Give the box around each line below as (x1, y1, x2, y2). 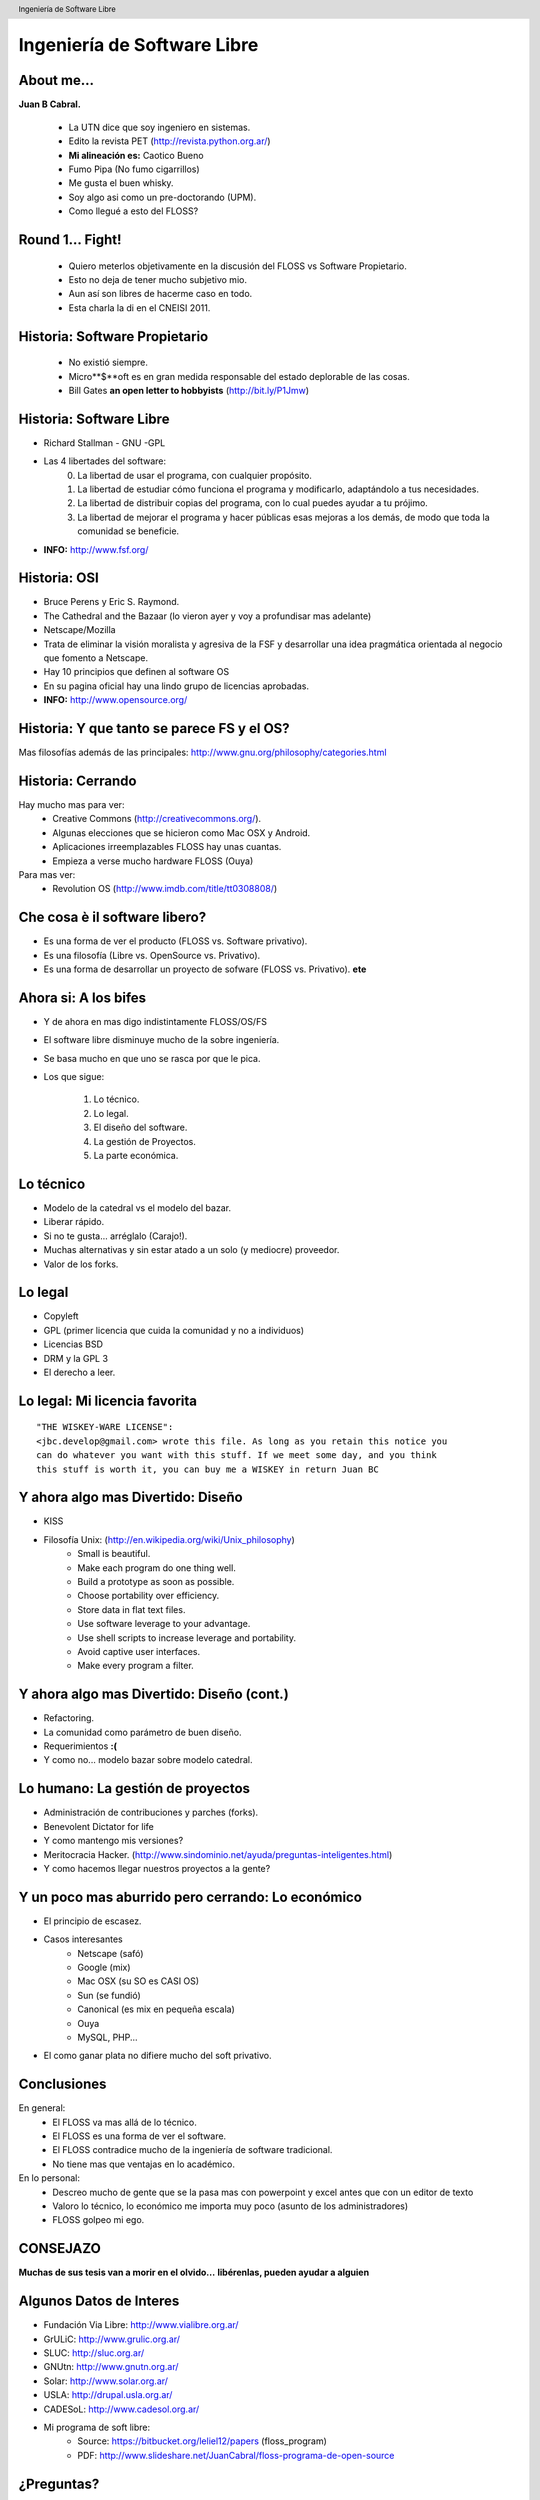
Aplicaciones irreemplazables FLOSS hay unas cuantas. (52, 841, 282, 853)
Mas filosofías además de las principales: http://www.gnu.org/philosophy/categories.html (18, 746, 387, 759)
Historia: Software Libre (18, 410, 170, 427)
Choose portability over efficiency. (77, 1590, 220, 1602)
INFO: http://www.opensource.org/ (43, 694, 188, 706)
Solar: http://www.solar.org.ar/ (43, 2375, 169, 2387)
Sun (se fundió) (77, 1989, 142, 2001)
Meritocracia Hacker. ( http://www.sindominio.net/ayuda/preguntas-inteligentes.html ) (43, 1848, 393, 1860)
